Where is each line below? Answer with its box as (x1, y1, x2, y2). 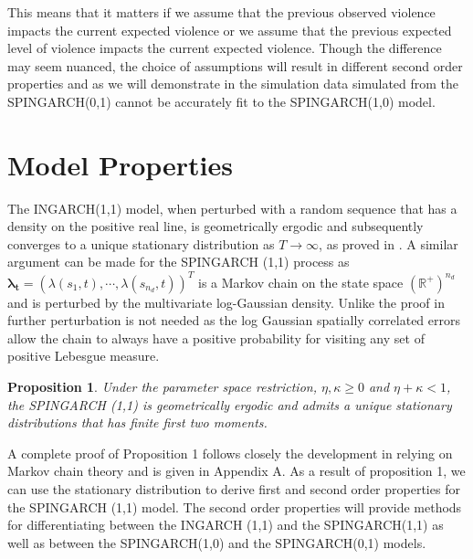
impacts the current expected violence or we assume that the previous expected (7, 20, 452, 39)
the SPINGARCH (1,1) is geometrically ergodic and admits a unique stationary (7, 395, 452, 414)
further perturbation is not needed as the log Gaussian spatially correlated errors (7, 311, 461, 330)
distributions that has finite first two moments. (7, 413, 268, 432)
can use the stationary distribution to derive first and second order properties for (7, 479, 460, 498)
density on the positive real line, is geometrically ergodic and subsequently (7, 216, 424, 236)
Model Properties (7, 145, 233, 183)
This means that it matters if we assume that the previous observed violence (7, 3, 436, 21)
